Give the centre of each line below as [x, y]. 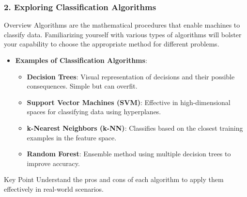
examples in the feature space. [72, 137]
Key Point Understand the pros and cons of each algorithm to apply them [114, 179]
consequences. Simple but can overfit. [82, 86]
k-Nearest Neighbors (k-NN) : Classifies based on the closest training [135, 128]
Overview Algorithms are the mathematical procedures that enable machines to [122, 25]
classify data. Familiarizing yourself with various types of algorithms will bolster [123, 34]
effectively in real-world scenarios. [54, 189]
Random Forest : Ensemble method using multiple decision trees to [129, 154]
